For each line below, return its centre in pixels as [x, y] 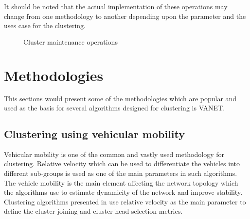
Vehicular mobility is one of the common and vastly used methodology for [114, 154]
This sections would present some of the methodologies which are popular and [120, 98]
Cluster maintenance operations [71, 41]
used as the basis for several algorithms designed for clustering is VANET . [115, 108]
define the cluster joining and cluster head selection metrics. [93, 211]
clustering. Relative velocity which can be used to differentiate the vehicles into [122, 164]
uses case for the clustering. [45, 25]
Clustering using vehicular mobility [94, 134]
